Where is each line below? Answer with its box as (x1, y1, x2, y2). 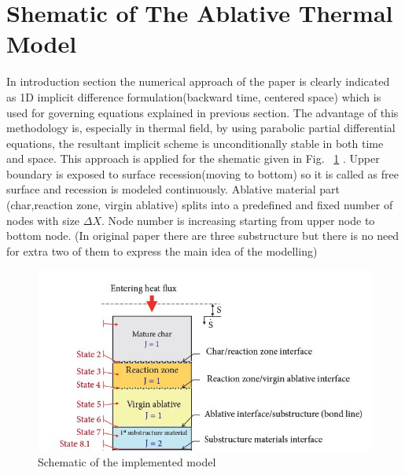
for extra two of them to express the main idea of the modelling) (6, 242, 318, 259)
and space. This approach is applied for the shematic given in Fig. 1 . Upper (6, 150, 380, 167)
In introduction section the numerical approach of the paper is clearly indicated (6, 73, 390, 90)
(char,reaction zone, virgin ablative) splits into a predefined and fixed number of (6, 197, 393, 213)
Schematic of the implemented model (38, 454, 216, 470)
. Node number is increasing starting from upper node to (101, 212, 375, 228)
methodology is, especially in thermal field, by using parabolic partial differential (6, 120, 396, 136)
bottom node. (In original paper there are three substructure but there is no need (6, 227, 399, 244)
